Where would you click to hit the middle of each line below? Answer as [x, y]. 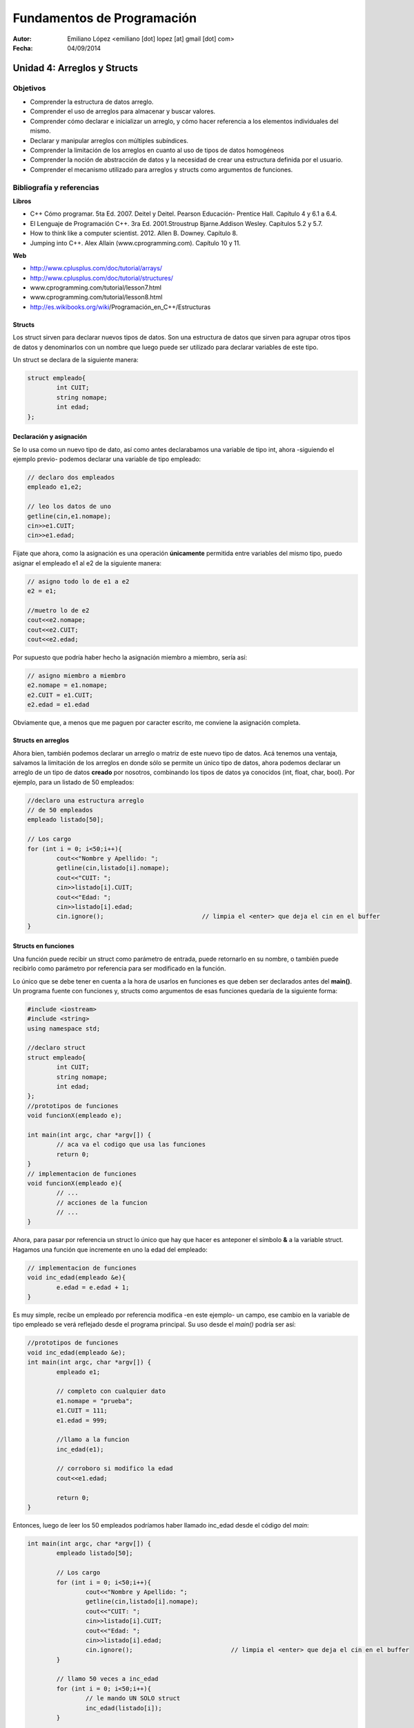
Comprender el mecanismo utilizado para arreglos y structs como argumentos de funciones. [161, 169]
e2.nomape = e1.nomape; [68, 685]
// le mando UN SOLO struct [133, 1698]
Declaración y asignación [50, 437]
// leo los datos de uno [69, 507]
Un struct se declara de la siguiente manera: [76, 360]
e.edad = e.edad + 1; [93, 1287]
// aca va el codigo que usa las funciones [131, 1145]
